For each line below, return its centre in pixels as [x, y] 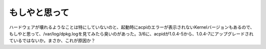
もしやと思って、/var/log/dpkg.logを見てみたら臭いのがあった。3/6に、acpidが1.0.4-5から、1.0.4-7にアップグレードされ [131, 33]
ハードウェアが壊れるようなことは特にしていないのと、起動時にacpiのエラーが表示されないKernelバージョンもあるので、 [132, 27]
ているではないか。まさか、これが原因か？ [52, 41]
